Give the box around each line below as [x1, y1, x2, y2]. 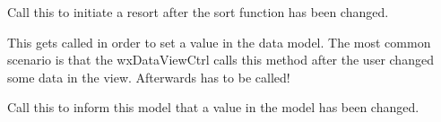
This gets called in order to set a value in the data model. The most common [7, 32, 431, 51]
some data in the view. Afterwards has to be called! [7, 67, 290, 86]
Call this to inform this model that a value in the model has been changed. [7, 98, 419, 117]
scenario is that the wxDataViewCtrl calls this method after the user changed [7, 50, 434, 69]
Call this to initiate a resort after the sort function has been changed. [7, 3, 389, 21]
